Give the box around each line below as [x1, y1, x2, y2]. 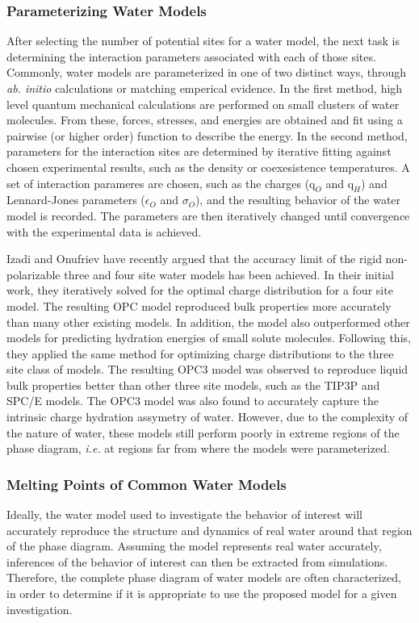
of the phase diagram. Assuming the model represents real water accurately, [6, 537, 382, 554]
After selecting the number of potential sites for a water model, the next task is [6, 32, 400, 49]
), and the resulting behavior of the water [195, 191, 401, 208]
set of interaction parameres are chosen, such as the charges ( [6, 174, 310, 191]
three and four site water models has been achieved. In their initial [64, 266, 394, 282]
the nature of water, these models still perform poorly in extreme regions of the [6, 424, 400, 441]
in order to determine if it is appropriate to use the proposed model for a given [6, 585, 397, 602]
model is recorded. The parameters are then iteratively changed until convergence [6, 207, 410, 224]
